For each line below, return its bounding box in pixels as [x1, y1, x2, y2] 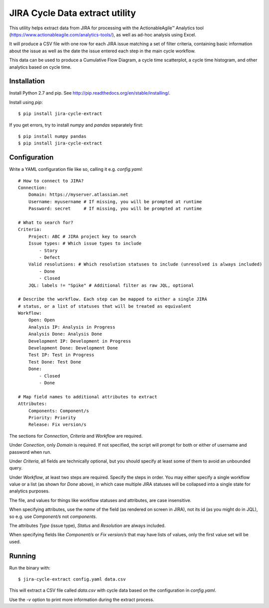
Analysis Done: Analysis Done [28, 331, 102, 337]
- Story [39, 247, 58, 253]
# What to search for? [18, 220, 74, 225]
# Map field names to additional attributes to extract [18, 394, 157, 399]
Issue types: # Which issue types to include [28, 241, 142, 246]
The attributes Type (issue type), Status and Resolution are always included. [9, 523, 166, 529]
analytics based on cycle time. [9, 64, 72, 70]
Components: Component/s [28, 408, 89, 413]
